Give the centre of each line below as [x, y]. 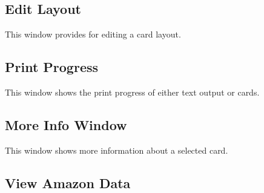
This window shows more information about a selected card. [117, 150]
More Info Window [66, 124]
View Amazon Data [68, 182]
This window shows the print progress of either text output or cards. [132, 92]
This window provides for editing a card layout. [93, 34]
